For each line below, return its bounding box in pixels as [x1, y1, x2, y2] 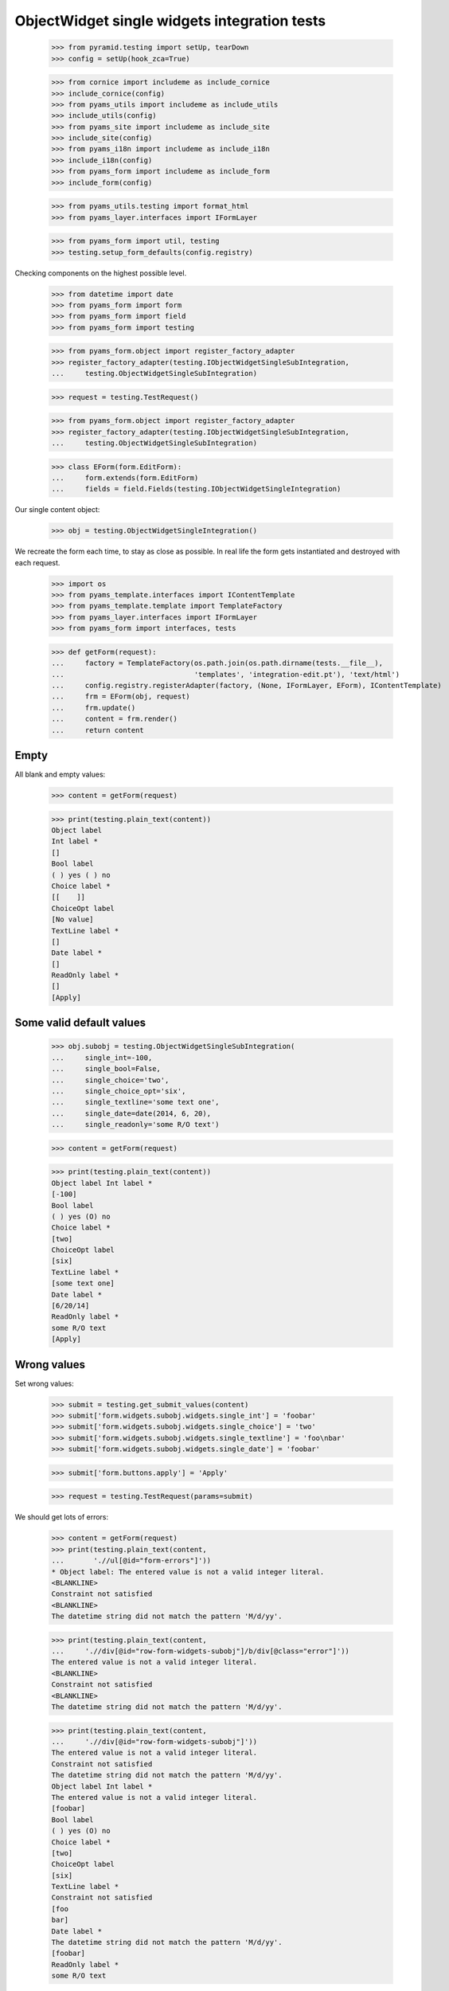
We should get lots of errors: [14, 1512, 109, 1522]
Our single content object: [14, 505, 100, 514]
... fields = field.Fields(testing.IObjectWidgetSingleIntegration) [51, 484, 342, 494]
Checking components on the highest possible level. [14, 268, 187, 278]
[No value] [51, 915, 94, 924]
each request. [14, 557, 61, 567]
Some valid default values [14, 1016, 146, 1030]
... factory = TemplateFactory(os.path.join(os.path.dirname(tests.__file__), [51, 659, 384, 668]
